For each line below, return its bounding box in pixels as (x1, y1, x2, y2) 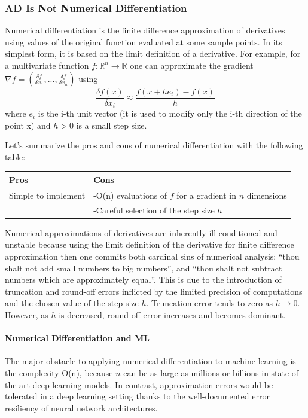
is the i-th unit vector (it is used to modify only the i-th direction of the (38, 107, 302, 120)
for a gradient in (176, 188, 237, 201)
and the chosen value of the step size (5, 297, 139, 309)
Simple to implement (9, 188, 86, 201)
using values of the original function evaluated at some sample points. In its (5, 35, 282, 48)
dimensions (246, 188, 287, 201)
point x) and (5, 118, 51, 131)
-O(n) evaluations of (93, 188, 167, 201)
